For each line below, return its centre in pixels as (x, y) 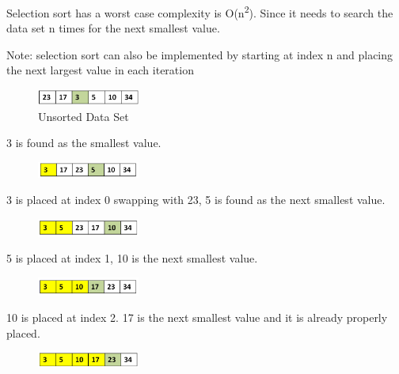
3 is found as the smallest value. (84, 143)
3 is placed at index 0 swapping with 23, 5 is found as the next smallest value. (196, 200)
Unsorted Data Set (84, 116)
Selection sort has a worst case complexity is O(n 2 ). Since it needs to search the (200, 11)
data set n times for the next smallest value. (113, 28)
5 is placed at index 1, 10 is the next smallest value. (132, 258)
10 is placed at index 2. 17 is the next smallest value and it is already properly (197, 317)
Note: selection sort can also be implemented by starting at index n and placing (200, 54)
